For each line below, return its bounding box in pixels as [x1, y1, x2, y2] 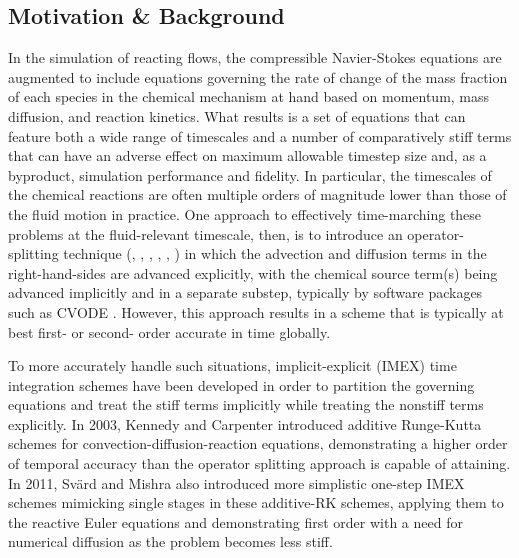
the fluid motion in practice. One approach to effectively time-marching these [8, 203, 482, 224]
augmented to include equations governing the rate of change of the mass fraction [8, 66, 508, 87]
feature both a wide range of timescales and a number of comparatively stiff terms [8, 125, 512, 146]
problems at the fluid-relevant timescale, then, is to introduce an [8, 223, 403, 244]
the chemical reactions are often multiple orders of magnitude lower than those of [8, 184, 507, 205]
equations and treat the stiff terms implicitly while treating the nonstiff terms [8, 394, 484, 415]
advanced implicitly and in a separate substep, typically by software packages [8, 282, 483, 303]
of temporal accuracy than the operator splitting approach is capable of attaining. [8, 453, 511, 474]
